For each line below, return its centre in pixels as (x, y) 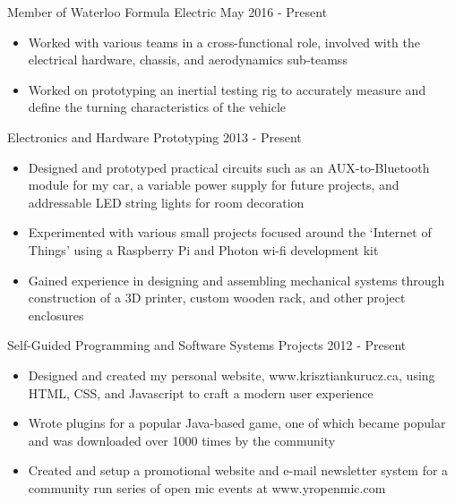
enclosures (56, 315)
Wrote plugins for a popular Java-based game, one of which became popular (237, 423)
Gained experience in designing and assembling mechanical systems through (236, 280)
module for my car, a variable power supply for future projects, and (214, 185)
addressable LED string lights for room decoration (166, 202)
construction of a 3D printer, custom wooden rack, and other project (217, 298)
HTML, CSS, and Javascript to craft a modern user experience (201, 392)
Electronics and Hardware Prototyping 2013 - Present (155, 136)
